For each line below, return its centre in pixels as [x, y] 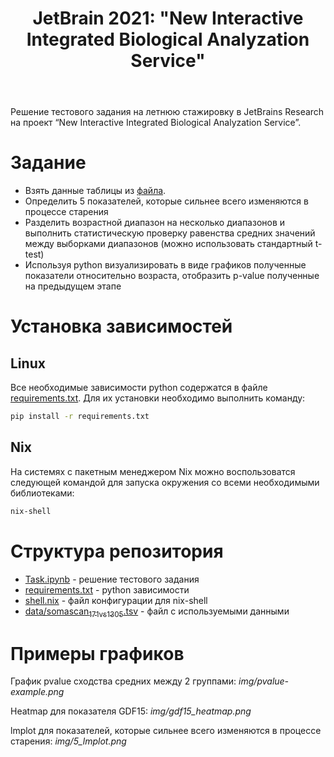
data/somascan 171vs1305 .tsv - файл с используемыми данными [157, 612]
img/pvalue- [264, 681]
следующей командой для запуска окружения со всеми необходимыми [165, 482]
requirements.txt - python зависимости [107, 589]
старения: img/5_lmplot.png [68, 741]
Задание [48, 163]
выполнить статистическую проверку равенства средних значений [170, 233]
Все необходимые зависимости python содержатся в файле [139, 388]
